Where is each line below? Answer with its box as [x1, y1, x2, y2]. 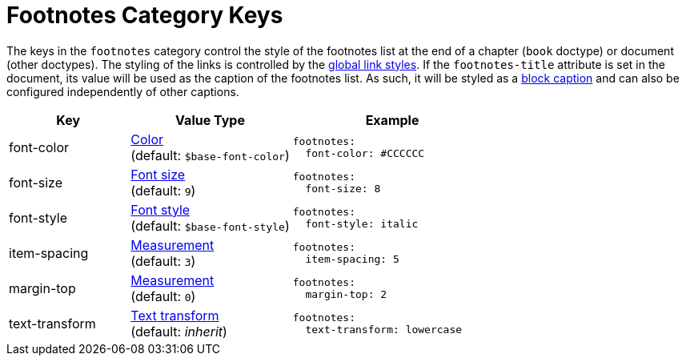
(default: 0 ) [130, 288, 196, 304]
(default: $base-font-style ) [130, 217, 290, 234]
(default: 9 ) [130, 182, 196, 199]
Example [365, 111, 419, 128]
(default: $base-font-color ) [130, 147, 290, 163]
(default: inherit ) [130, 323, 227, 340]
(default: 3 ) [130, 252, 196, 269]
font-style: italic [305, 217, 419, 230]
